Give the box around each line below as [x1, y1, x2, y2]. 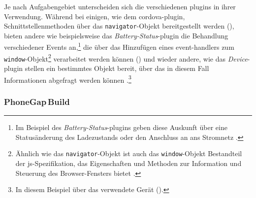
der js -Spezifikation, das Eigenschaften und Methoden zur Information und [15, 158, 242, 168]
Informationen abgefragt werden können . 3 [4, 73, 131, 85]
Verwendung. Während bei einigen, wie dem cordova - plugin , [4, 11, 185, 21]
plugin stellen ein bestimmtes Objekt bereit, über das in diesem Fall [4, 63, 209, 73]
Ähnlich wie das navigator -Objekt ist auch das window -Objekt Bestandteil [15, 148, 242, 159]
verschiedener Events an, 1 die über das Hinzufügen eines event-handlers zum [4, 40, 234, 52]
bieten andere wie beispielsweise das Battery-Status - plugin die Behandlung [4, 30, 228, 40]
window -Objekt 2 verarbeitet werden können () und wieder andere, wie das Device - [4, 52, 250, 64]
